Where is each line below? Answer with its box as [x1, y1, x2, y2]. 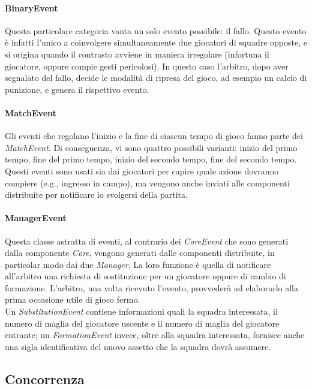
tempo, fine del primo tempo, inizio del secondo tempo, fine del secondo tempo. [5, 153, 297, 165]
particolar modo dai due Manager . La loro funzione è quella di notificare [5, 258, 271, 270]
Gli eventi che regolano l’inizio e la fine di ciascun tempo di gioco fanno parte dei [5, 129, 303, 142]
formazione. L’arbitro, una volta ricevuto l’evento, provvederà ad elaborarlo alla [5, 281, 299, 294]
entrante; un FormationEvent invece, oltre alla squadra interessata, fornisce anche [5, 328, 305, 341]
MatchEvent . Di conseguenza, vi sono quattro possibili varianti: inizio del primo [5, 141, 298, 153]
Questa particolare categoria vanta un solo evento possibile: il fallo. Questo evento [5, 24, 307, 37]
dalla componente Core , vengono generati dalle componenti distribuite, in [5, 246, 275, 259]
